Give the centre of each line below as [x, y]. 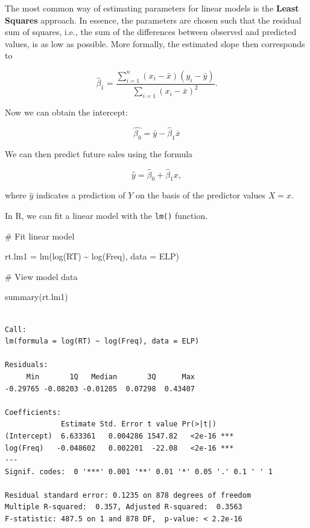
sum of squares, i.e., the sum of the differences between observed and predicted [151, 32]
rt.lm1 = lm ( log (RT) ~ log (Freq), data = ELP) [92, 256]
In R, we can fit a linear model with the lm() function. [106, 215]
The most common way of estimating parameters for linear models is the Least [152, 8]
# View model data [41, 276]
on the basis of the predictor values [201, 195]
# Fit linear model [40, 236]
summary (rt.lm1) [36, 297]
